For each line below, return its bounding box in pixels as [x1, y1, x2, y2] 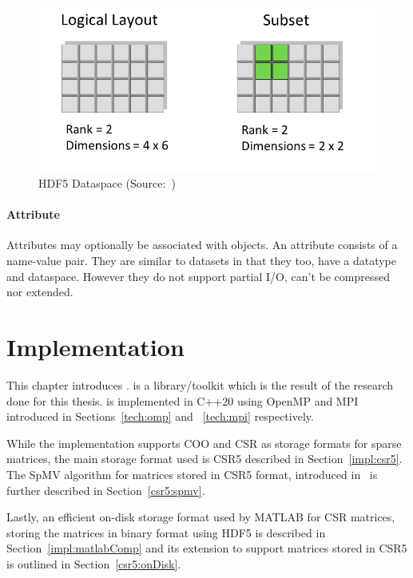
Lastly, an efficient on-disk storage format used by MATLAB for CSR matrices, [6, 509, 395, 525]
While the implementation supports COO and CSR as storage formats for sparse [6, 434, 402, 451]
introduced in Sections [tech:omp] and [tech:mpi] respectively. [6, 408, 314, 425]
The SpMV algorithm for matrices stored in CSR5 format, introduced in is [6, 465, 378, 482]
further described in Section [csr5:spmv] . [6, 481, 205, 498]
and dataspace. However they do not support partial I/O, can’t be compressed [6, 267, 390, 284]
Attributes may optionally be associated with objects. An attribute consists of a [6, 236, 398, 253]
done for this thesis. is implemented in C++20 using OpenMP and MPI [6, 392, 359, 409]
